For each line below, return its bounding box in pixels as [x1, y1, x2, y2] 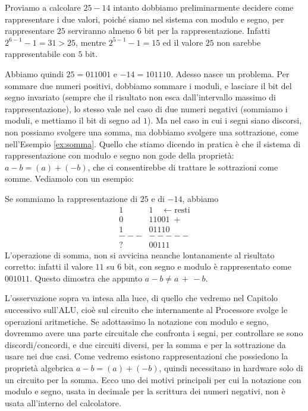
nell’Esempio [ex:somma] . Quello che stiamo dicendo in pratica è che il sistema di [5, 137, 301, 150]
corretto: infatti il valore [5, 260, 93, 273]
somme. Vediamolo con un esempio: [5, 172, 134, 185]
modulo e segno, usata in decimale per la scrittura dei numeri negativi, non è [5, 385, 285, 397]
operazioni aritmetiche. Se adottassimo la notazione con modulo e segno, [5, 315, 269, 327]
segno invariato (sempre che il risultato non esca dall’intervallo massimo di [5, 91, 276, 103]
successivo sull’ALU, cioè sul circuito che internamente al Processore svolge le [5, 303, 288, 316]
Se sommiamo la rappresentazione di [5, 192, 138, 204]
